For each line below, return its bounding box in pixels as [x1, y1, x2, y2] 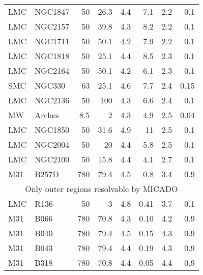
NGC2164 [35, 65, 70, 76]
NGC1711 [35, 35, 70, 47]
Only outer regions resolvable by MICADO [25, 183, 178, 195]
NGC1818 [35, 50, 70, 62]
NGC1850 [35, 124, 70, 135]
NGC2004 [35, 139, 70, 150]
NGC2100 [35, 153, 70, 165]
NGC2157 [35, 20, 70, 32]
